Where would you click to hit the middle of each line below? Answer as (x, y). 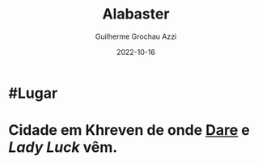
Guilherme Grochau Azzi (136, 36)
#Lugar (33, 93)
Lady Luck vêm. (63, 147)
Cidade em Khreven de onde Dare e (129, 130)
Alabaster (136, 14)
